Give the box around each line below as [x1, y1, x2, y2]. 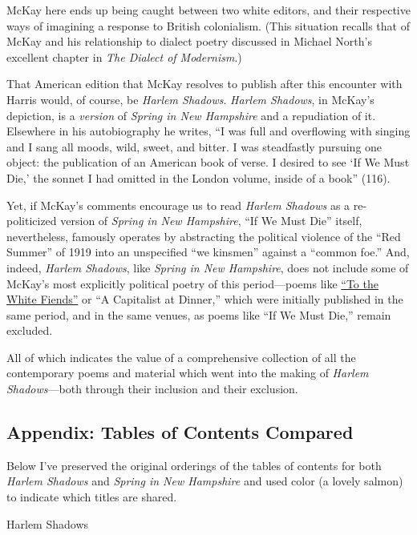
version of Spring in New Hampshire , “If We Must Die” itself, [60, 212, 362, 229]
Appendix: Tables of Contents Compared [6, 420, 354, 444]
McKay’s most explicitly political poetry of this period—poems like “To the [6, 275, 379, 292]
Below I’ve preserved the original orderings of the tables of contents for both [6, 457, 382, 473]
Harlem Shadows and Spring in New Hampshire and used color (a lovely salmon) [6, 473, 403, 489]
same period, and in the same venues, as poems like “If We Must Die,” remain [6, 306, 391, 323]
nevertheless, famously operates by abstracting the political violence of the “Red [6, 227, 401, 244]
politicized [6, 212, 57, 229]
